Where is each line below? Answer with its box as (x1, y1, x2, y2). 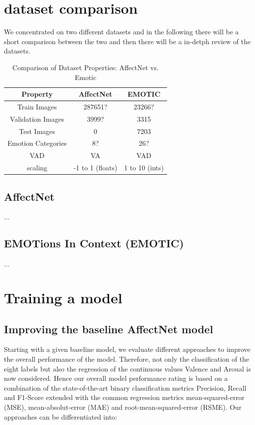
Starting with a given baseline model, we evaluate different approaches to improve (4, 344, 251, 354)
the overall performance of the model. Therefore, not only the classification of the (4, 354, 249, 364)
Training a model (4, 288, 122, 308)
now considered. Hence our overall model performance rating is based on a (4, 373, 228, 383)
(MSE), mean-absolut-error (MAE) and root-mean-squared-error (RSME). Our (4, 401, 242, 412)
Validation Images (10, 113, 64, 124)
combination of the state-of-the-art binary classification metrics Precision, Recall (4, 382, 247, 393)
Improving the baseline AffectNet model (4, 321, 213, 336)
